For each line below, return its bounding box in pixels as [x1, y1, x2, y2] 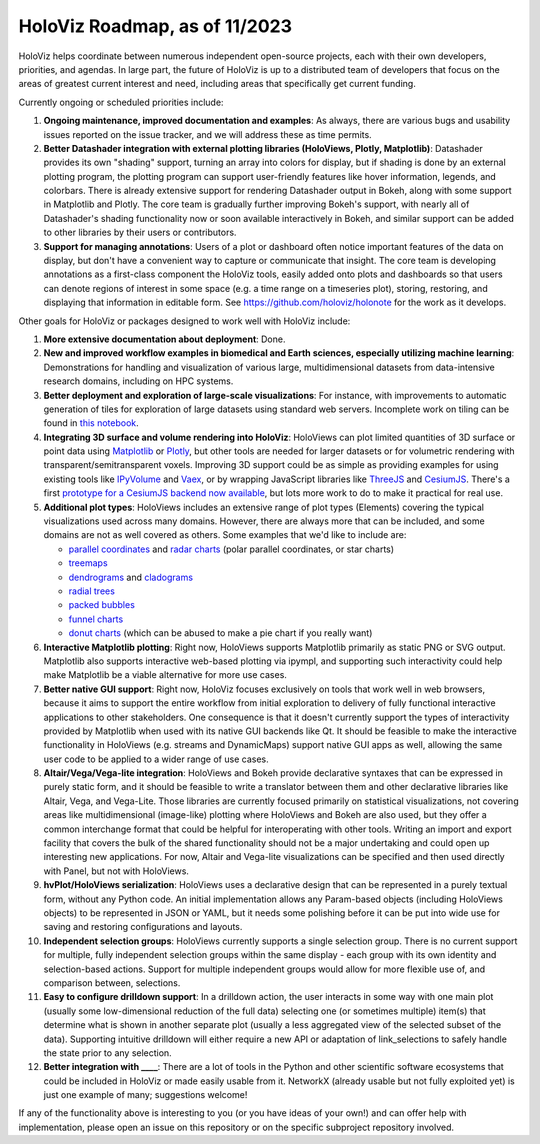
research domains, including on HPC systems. [43, 375, 234, 387]
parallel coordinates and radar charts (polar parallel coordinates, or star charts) [68, 543, 395, 555]
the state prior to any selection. [43, 1046, 172, 1059]
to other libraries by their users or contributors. [43, 226, 237, 239]
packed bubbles [68, 599, 135, 611]
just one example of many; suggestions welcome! [43, 1089, 248, 1101]
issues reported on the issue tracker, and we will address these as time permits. [43, 128, 372, 140]
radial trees [68, 585, 115, 597]
